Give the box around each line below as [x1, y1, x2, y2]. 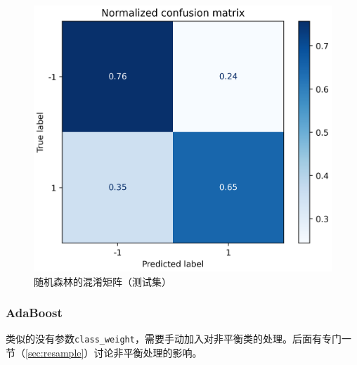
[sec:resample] [25, 345, 84, 360]
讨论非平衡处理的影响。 [93, 345, 202, 360]
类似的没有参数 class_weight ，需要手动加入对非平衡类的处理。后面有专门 [6, 331, 342, 346]
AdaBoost [6, 304, 63, 321]
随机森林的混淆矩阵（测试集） [34, 274, 171, 288]
